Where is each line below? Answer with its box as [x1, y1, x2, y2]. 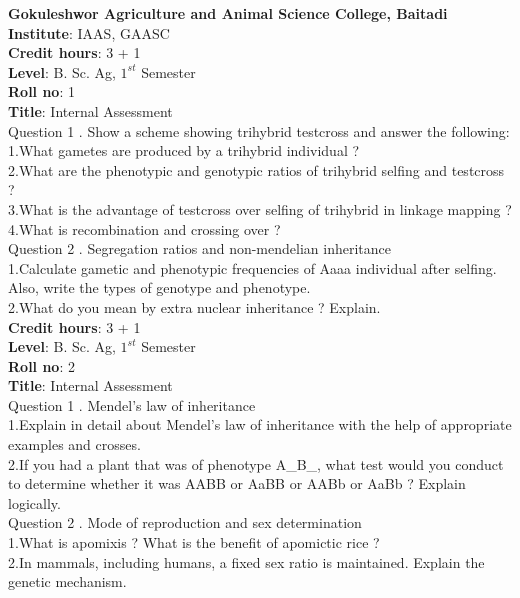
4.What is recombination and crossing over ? [8, 218, 281, 239]
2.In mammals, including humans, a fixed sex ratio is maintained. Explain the [8, 551, 485, 572]
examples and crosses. [8, 434, 141, 455]
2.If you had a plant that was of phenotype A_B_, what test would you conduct [8, 453, 504, 474]
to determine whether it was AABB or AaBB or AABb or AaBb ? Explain [8, 473, 466, 494]
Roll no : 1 [8, 81, 75, 102]
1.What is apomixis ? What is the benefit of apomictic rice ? [8, 532, 380, 553]
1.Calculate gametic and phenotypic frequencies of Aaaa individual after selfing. [8, 257, 497, 278]
